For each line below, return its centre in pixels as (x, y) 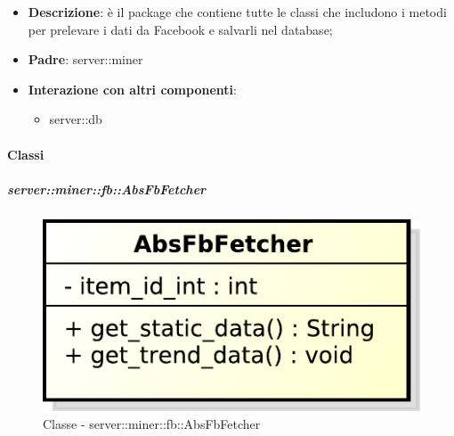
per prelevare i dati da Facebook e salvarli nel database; (180, 29)
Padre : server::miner (85, 59)
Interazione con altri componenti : (132, 89)
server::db (76, 119)
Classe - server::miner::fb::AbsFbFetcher (152, 424)
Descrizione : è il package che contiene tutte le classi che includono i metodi (237, 12)
